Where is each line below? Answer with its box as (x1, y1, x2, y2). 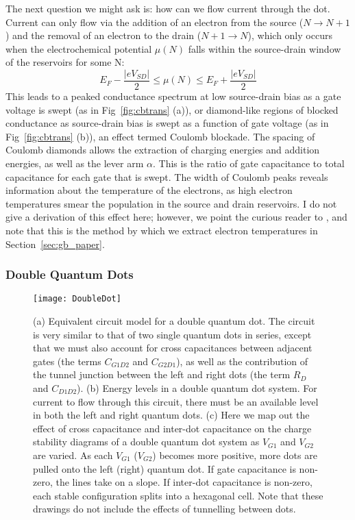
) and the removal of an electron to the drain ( (5, 28, 201, 42)
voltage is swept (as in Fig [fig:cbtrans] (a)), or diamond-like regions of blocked (5, 102, 339, 116)
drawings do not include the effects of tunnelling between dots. (33, 502, 296, 516)
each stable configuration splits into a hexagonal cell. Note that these (33, 488, 323, 502)
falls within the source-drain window (188, 41, 341, 55)
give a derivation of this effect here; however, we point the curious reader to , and (5, 210, 347, 224)
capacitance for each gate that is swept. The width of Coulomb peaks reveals (5, 169, 328, 184)
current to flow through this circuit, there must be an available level (33, 394, 319, 408)
